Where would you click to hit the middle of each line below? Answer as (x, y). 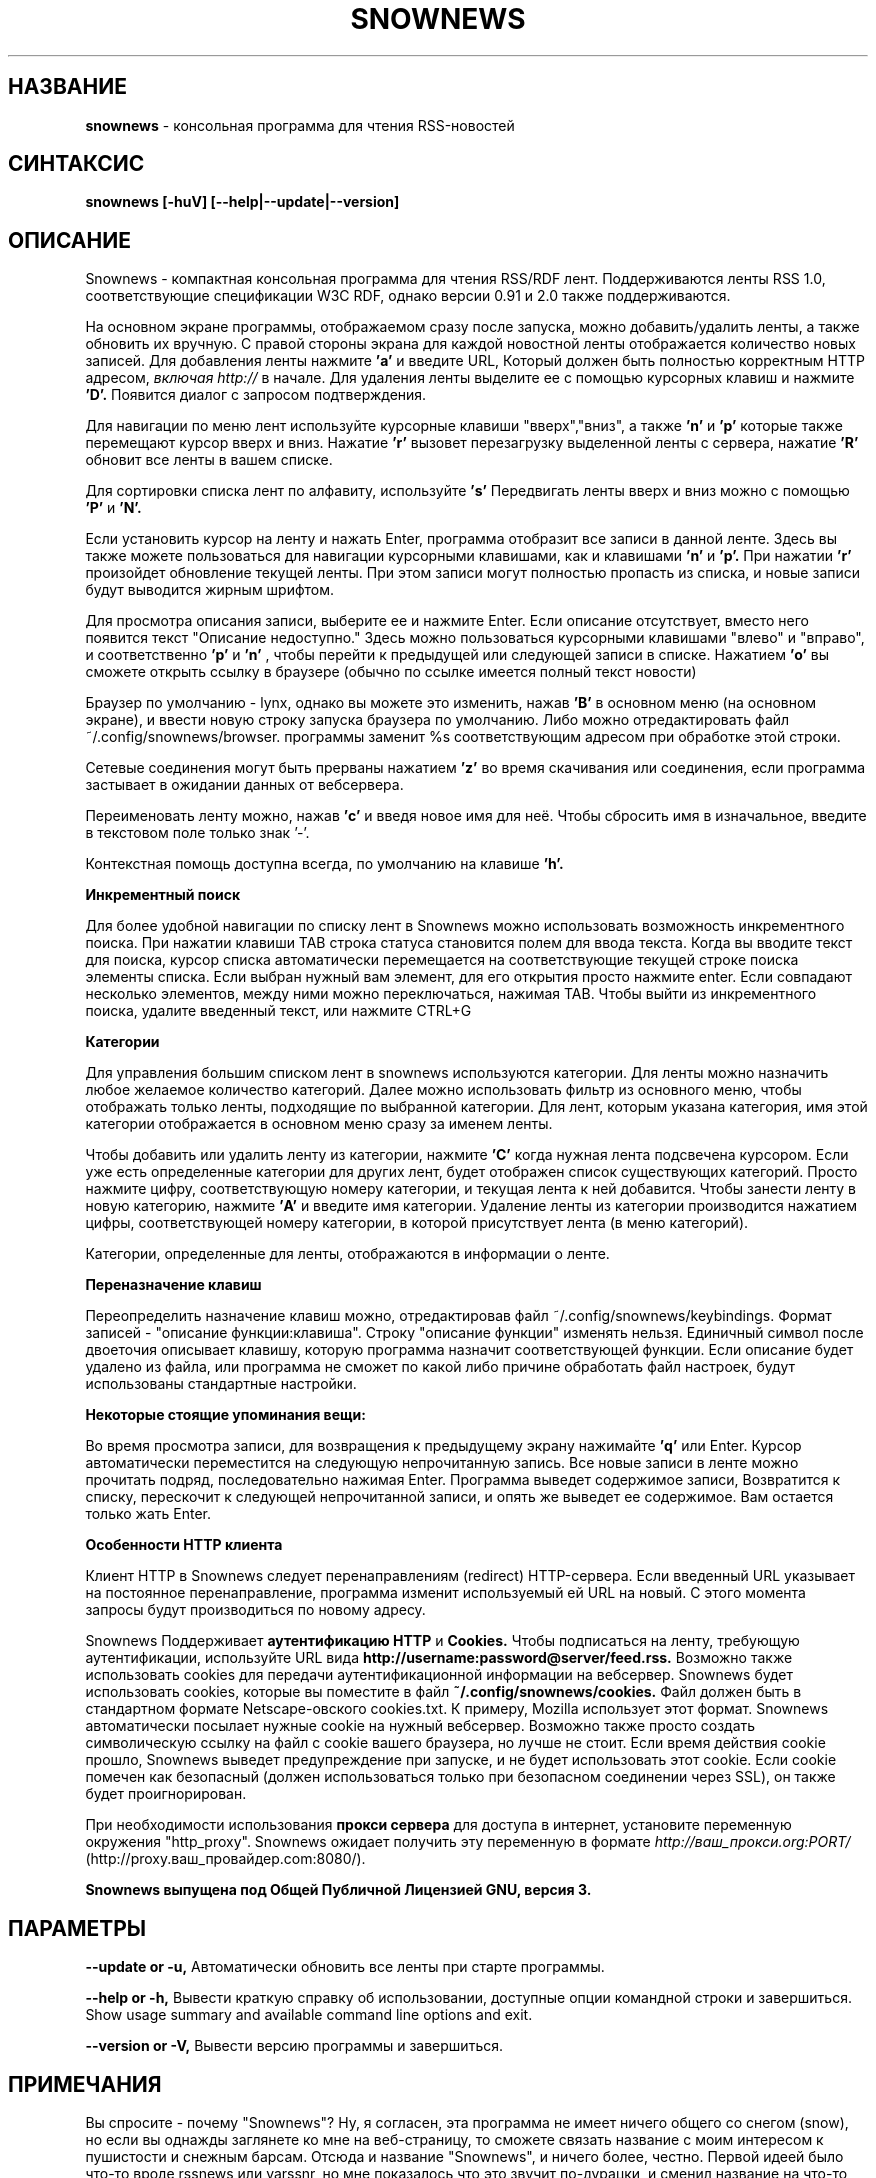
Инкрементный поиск (163, 895)
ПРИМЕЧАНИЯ (85, 2084)
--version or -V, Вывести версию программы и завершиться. (294, 2046)
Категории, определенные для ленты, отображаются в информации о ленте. (347, 1254)
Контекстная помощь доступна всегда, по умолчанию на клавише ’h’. (324, 864)
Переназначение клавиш (173, 1285)
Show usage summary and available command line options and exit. (309, 2015)
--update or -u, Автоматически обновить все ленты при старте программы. (345, 1967)
